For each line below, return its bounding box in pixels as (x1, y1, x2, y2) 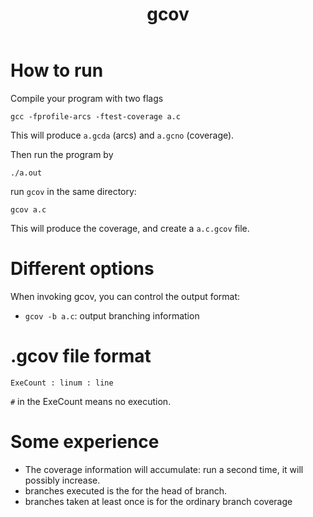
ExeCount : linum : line (10, 378, 114, 388)
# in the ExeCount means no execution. (10, 395, 172, 407)
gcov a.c (10, 204, 47, 215)
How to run (10, 59, 104, 82)
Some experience (10, 431, 160, 453)
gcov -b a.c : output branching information (24, 309, 200, 322)
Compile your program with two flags (10, 92, 164, 104)
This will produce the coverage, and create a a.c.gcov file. (10, 222, 250, 234)
